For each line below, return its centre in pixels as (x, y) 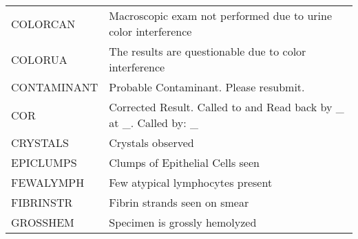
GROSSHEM (43, 222)
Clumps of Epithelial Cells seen (184, 162)
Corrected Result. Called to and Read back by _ (227, 107)
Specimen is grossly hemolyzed (183, 222)
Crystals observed (151, 143)
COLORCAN (43, 23)
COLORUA (39, 59)
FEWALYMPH (48, 182)
